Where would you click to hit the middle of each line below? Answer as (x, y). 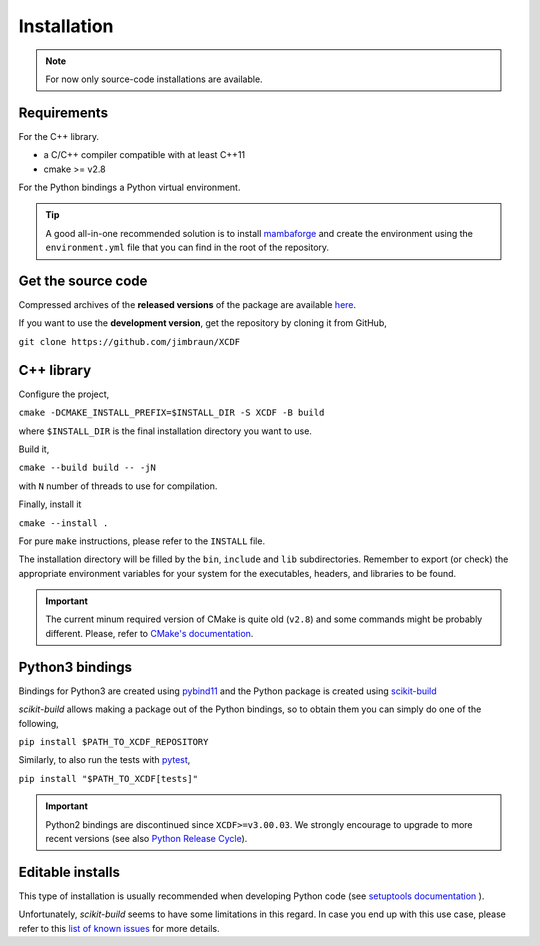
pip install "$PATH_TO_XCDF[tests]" (108, 778)
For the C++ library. (59, 136)
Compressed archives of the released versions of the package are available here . (187, 305)
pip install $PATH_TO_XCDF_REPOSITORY (113, 741)
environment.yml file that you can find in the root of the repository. (187, 247)
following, (38, 723)
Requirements (63, 112)
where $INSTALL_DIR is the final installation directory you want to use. (165, 431)
